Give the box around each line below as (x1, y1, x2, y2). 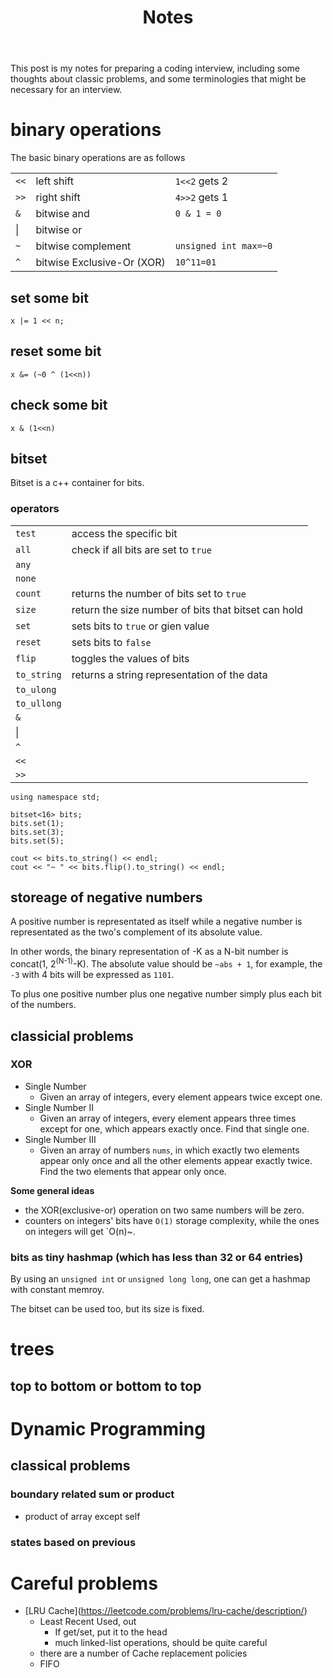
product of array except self (24, 1510, 141, 1522)
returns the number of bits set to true (71, 586, 247, 600)
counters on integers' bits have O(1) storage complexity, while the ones (24, 1214, 320, 1226)
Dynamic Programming (10, 1417, 206, 1440)
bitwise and (35, 207, 90, 221)
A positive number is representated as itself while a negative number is (10, 916, 303, 928)
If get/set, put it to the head (54, 1626, 168, 1638)
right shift (35, 191, 81, 205)
